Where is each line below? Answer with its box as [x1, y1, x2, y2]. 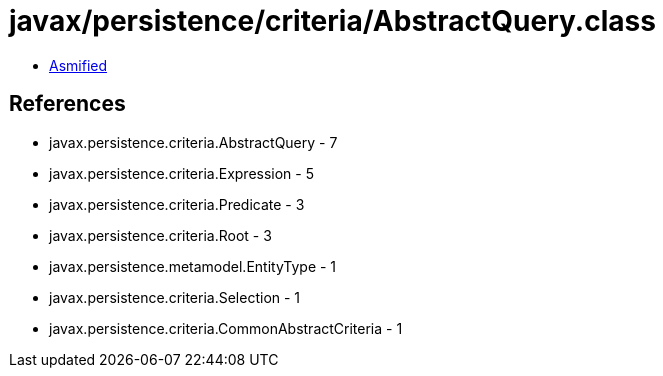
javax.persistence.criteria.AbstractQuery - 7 [49, 133, 338, 151]
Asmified [49, 56, 108, 74]
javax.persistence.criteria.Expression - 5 [49, 164, 315, 182]
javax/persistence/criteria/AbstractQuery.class [9, 4, 656, 38]
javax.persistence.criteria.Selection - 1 [49, 288, 301, 306]
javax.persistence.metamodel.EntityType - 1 [49, 257, 337, 275]
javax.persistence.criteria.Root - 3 [49, 226, 272, 244]
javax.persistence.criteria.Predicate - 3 [49, 195, 305, 213]
